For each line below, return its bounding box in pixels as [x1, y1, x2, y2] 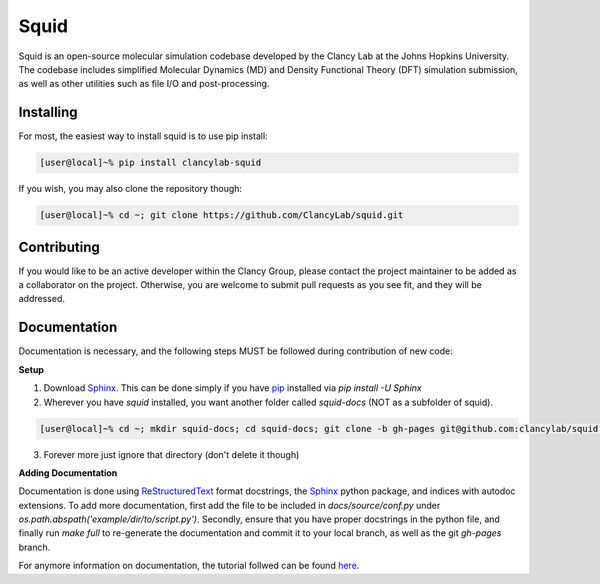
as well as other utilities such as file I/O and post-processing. [18, 78, 270, 90]
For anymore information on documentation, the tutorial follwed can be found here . [18, 560, 360, 572]
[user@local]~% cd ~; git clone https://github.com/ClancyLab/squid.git [39, 210, 404, 221]
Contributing [18, 238, 100, 255]
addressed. [18, 293, 65, 305]
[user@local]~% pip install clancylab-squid [39, 157, 262, 169]
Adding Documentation [18, 466, 118, 479]
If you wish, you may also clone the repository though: [18, 183, 243, 195]
